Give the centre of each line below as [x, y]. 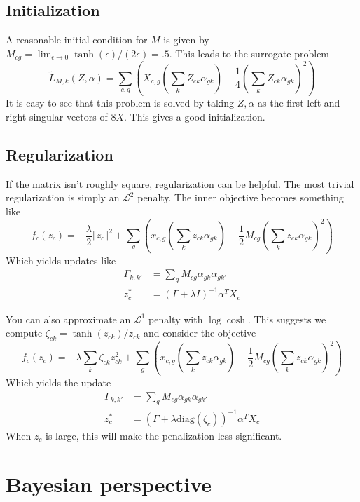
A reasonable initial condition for [77, 40]
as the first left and [299, 103]
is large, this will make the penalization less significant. [164, 435]
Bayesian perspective [109, 483]
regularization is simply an [63, 197]
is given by [186, 40]
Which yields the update [58, 382]
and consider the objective [200, 333]
